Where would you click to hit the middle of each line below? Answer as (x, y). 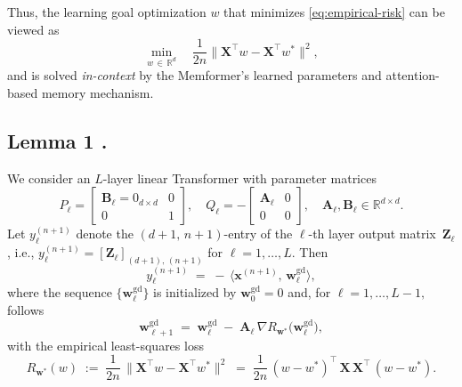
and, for (309, 292)
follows (26, 309)
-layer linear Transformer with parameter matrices (239, 177)
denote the (105, 234)
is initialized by (195, 292)
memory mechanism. (97, 93)
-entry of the (258, 234)
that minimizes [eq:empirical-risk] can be (334, 12)
